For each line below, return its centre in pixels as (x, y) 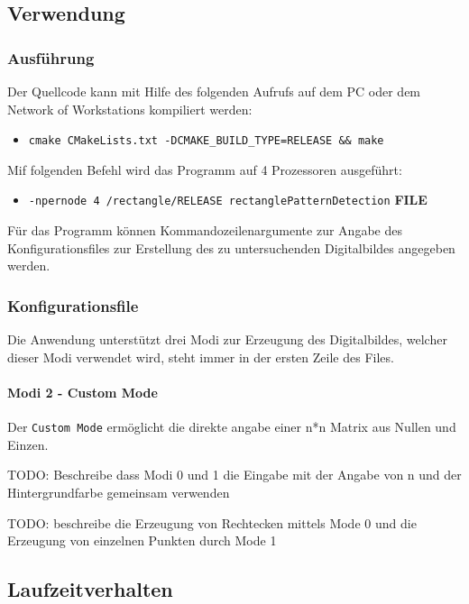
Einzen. (28, 444)
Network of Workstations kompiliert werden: (130, 109)
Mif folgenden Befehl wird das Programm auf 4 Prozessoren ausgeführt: (205, 169)
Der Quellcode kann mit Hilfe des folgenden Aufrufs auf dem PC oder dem (214, 91)
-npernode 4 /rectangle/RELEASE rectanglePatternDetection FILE (228, 200)
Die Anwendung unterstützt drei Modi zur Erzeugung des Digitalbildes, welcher (227, 339)
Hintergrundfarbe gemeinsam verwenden (119, 492)
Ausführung (51, 57)
